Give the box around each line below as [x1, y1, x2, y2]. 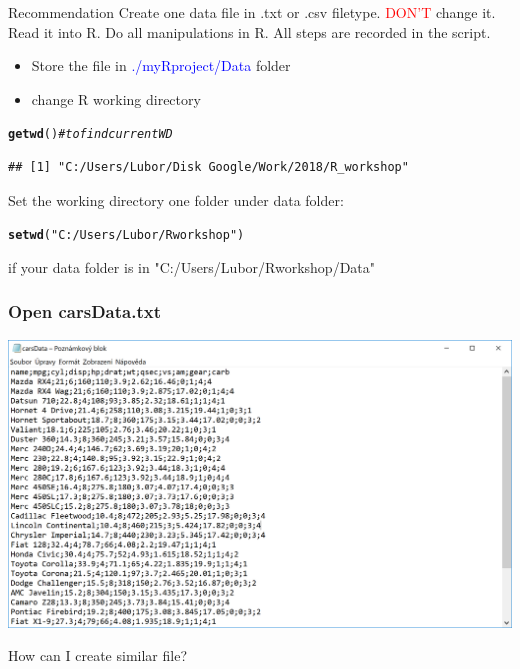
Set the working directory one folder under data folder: [8, 189, 344, 210]
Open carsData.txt [8, 299, 161, 324]
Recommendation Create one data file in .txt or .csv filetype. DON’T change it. [8, 2, 496, 22]
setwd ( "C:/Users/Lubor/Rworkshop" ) [8, 228, 245, 243]
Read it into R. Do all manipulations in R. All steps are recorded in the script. [8, 21, 491, 42]
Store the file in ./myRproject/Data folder [31, 55, 291, 76]
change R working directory [31, 88, 201, 109]
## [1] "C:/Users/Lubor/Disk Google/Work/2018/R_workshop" [8, 160, 409, 175]
